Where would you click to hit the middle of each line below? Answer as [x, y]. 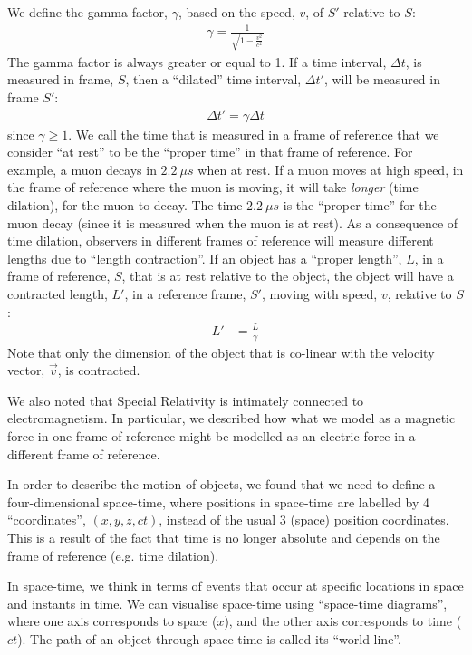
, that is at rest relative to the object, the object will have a [288, 276]
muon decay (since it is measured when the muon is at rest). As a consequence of [233, 222]
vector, [26, 370]
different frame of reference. [84, 453]
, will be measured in [382, 79]
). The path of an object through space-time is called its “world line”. [209, 638]
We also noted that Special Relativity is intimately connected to [186, 400]
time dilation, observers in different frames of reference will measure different [221, 241]
